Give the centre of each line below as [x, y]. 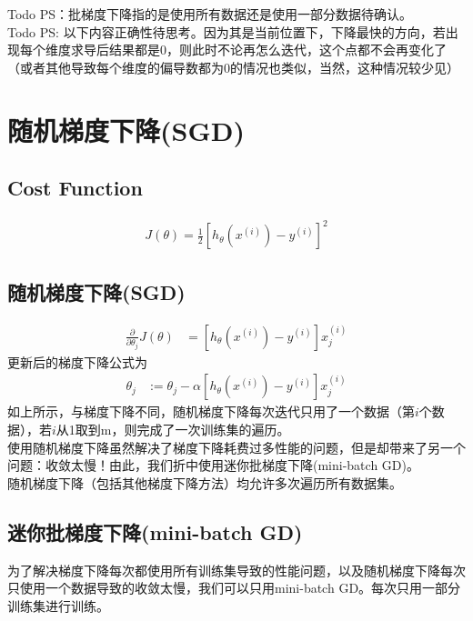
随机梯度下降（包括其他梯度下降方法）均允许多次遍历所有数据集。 [205, 482]
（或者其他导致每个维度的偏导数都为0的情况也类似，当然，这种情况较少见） [233, 67]
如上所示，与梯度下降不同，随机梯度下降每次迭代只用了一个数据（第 [211, 411]
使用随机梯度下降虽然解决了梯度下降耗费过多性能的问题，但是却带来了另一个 [236, 447]
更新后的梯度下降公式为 [77, 361]
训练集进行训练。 [58, 605]
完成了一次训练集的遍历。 [213, 429]
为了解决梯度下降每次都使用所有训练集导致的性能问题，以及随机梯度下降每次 [236, 570]
